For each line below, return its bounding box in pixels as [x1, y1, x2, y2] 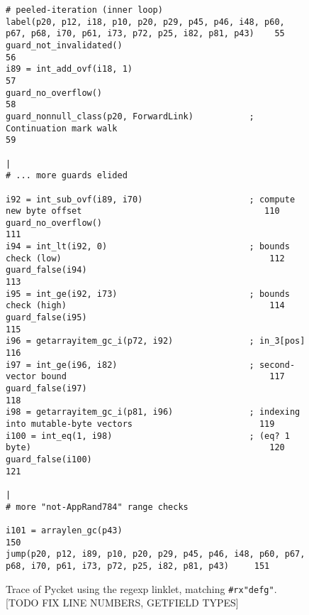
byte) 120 [6, 442, 285, 453]
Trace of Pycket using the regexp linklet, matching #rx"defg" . [6, 581, 277, 596]
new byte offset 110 [6, 206, 280, 217]
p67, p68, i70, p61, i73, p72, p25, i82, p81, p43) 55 [6, 28, 285, 39]
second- [259, 359, 296, 370]
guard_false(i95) [6, 312, 87, 323]
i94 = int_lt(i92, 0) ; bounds [6, 241, 290, 252]
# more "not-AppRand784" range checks [6, 501, 189, 512]
